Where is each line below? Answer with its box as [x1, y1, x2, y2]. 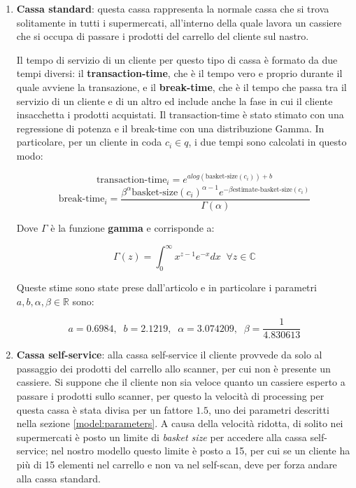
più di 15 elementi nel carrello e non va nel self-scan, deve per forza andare [16, 456, 337, 471]
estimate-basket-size [232, 186, 292, 193]
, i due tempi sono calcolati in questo [188, 134, 347, 149]
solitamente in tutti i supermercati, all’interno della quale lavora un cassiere [16, 15, 342, 29]
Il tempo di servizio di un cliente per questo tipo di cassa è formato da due [16, 52, 338, 67]
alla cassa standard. [16, 470, 101, 485]
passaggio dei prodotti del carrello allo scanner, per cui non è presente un [16, 361, 331, 375]
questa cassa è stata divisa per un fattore [16, 402, 193, 417]
